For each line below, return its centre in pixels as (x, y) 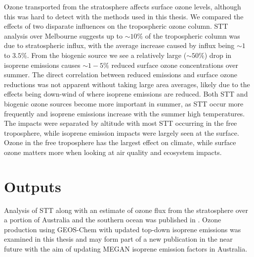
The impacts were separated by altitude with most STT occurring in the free (121, 123)
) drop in (218, 55)
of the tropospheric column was (192, 35)
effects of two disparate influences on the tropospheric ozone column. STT (116, 26)
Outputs (33, 186)
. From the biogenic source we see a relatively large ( (107, 55)
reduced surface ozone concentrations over (175, 65)
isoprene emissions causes (42, 65)
